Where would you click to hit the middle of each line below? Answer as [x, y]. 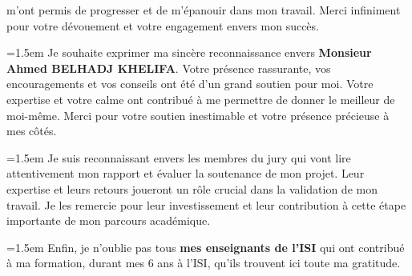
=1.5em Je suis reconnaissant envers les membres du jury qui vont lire [179, 157]
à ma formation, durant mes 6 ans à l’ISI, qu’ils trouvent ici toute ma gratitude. [204, 263]
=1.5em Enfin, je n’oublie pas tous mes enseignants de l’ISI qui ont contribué [206, 247]
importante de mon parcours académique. [109, 220]
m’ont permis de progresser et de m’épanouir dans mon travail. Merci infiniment [204, 10]
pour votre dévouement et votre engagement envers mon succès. [163, 25]
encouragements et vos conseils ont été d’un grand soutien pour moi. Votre [190, 84]
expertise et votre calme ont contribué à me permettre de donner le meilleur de [201, 99]
